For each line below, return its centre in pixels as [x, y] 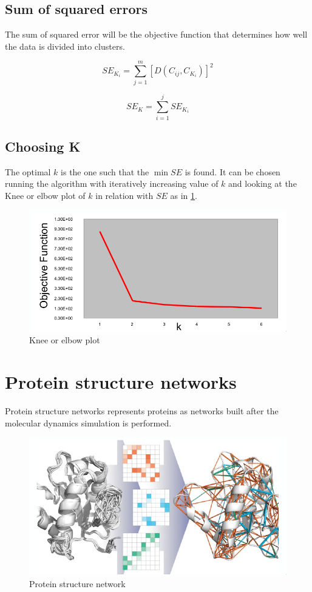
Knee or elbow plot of [45, 196]
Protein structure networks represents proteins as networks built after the [142, 411]
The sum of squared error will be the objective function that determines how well [156, 34]
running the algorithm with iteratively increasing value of [112, 183]
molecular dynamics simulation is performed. [88, 422]
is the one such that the [105, 171]
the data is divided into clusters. [65, 46]
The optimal [28, 171]
